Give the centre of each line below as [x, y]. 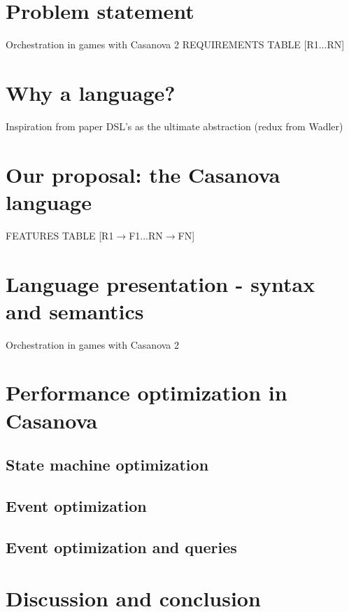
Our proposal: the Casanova [143, 174]
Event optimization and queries [121, 547]
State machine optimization [107, 465]
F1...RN [146, 235]
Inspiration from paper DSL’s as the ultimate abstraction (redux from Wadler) [174, 126]
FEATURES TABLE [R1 [60, 235]
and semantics [75, 311]
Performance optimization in [147, 392]
